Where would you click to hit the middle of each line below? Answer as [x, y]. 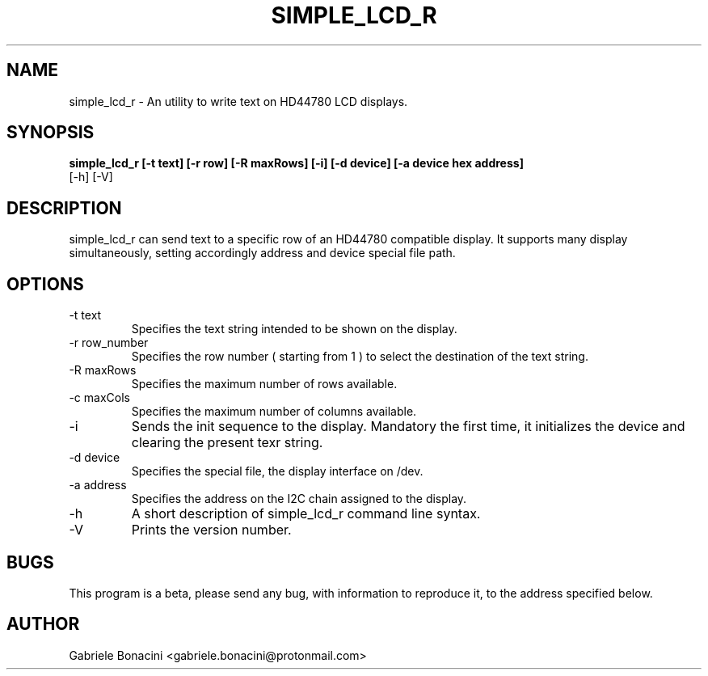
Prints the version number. [211, 530]
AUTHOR [43, 624]
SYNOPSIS [51, 133]
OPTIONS [45, 284]
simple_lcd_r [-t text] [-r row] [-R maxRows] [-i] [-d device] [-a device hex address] [296, 163]
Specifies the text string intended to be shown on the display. [294, 329]
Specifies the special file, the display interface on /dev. [277, 471]
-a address [98, 485]
